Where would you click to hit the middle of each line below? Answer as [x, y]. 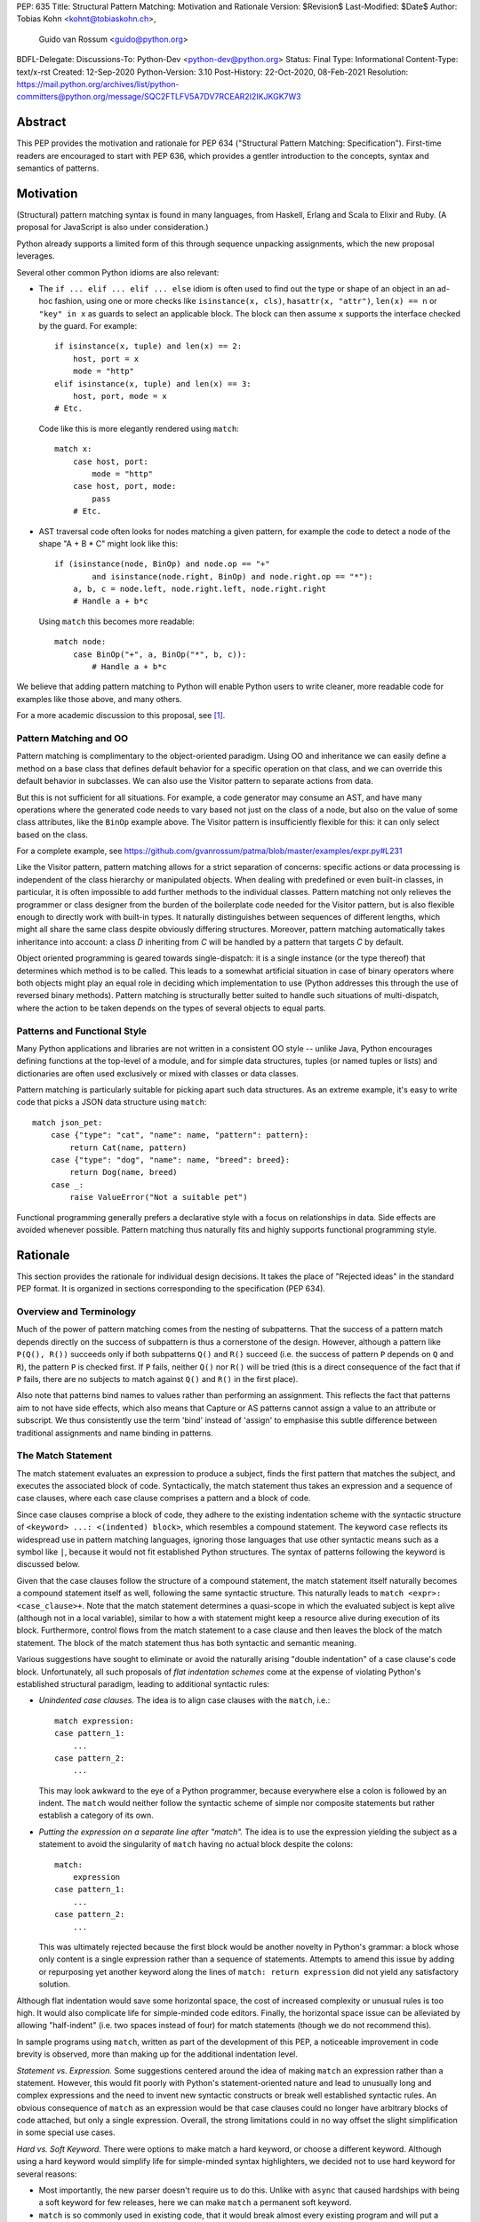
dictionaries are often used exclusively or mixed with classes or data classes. [158, 1073]
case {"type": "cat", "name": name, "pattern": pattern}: [180, 1135]
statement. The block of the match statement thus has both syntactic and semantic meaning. [187, 1643]
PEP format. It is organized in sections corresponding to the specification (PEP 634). [171, 1289]
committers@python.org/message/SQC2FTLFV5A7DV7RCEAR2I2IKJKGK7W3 [159, 97]
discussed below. [48, 1564]
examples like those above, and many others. [99, 699]
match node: [80, 642]
